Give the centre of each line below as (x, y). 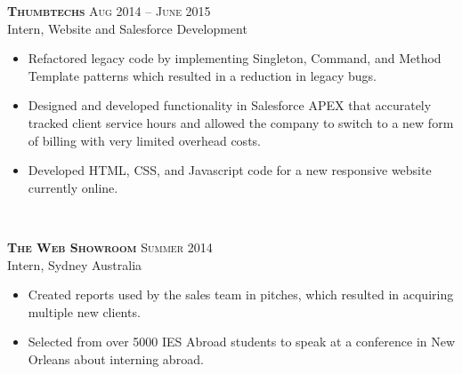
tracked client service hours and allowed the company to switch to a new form (241, 122)
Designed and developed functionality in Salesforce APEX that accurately (230, 105)
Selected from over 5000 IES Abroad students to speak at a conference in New (242, 342)
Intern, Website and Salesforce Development (127, 28)
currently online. (73, 187)
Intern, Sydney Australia (75, 264)
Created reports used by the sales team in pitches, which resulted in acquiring (241, 294)
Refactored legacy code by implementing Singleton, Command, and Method (235, 58)
